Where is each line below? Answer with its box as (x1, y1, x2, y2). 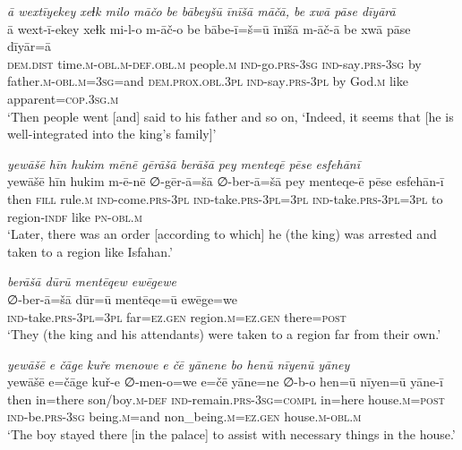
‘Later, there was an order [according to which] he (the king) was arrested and (7, 225, 437, 243)
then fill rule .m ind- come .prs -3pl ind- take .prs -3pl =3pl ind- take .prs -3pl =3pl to (7, 189, 443, 208)
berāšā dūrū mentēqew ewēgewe (7, 272, 176, 291)
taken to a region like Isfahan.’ (7, 242, 173, 260)
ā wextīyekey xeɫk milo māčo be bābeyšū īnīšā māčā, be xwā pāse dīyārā (7, 2, 396, 20)
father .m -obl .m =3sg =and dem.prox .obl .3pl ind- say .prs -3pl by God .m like (7, 72, 408, 90)
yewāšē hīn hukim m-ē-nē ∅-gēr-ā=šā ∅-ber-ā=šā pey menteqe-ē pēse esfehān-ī (7, 172, 444, 191)
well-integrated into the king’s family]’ (7, 124, 217, 143)
